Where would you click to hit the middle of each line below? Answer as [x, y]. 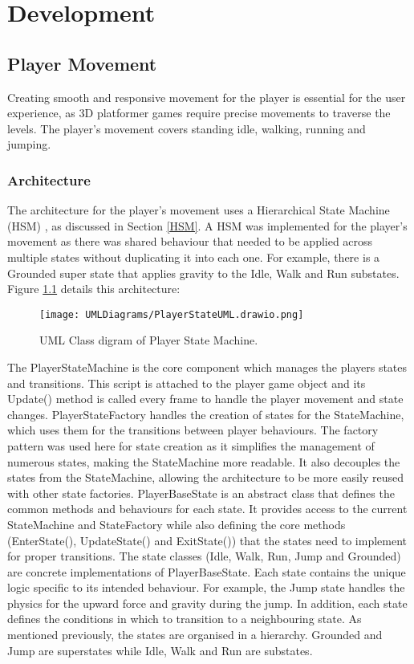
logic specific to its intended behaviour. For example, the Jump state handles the [206, 587]
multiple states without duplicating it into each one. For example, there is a [194, 257]
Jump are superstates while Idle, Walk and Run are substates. [160, 650]
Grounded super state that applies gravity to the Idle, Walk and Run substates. [203, 273]
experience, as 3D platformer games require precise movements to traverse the [199, 113]
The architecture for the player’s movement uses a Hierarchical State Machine [199, 210]
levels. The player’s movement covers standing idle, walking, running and [187, 128]
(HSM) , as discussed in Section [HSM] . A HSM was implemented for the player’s [207, 225]
